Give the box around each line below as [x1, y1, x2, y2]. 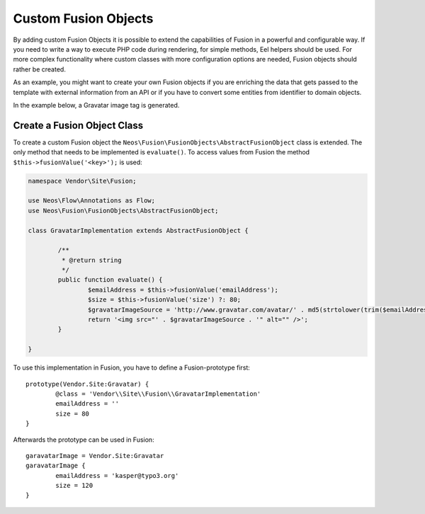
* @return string [61, 256, 122, 264]
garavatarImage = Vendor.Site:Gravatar [25, 452, 164, 459]
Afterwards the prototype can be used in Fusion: [13, 435, 155, 444]
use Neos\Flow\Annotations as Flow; [28, 197, 156, 205]
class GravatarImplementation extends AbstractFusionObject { [28, 227, 249, 234]
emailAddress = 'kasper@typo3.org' [55, 472, 179, 479]
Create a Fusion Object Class [13, 119, 144, 131]
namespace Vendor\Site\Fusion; [28, 177, 137, 185]
